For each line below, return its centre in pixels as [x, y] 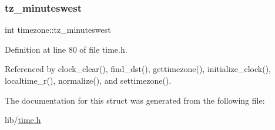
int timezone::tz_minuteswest [58, 30]
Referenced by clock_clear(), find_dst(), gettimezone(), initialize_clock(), [138, 69]
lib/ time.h [23, 120]
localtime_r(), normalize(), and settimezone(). [88, 80]
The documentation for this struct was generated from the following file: [135, 100]
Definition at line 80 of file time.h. [66, 49]
